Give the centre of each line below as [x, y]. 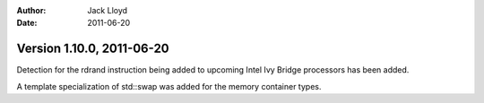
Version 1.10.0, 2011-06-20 [93, 49]
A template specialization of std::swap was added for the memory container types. [169, 86]
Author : [31, 10]
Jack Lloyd [108, 10]
